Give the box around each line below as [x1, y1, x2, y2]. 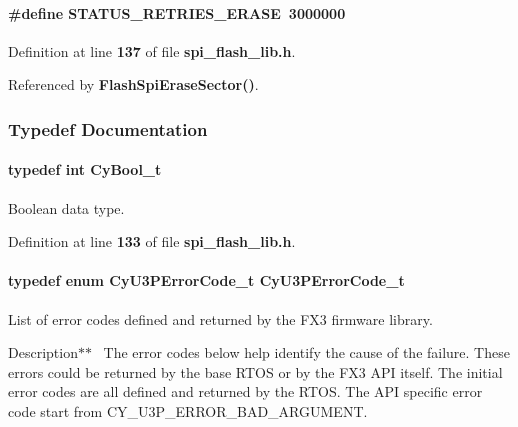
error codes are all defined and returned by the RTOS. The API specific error [8, 381, 483, 402]
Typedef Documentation [8, 116, 208, 141]
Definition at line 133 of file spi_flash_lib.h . [8, 231, 296, 252]
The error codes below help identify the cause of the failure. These [103, 342, 510, 363]
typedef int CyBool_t [8, 159, 162, 180]
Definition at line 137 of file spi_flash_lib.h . [8, 40, 296, 61]
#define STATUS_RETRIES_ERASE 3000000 [8, 2, 346, 23]
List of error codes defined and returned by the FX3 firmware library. [8, 308, 433, 329]
